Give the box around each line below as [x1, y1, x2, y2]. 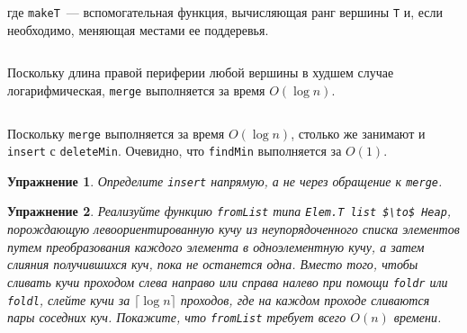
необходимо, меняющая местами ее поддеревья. [7, 20, 269, 39]
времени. [393, 308, 442, 327]
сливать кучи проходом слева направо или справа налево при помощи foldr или [7, 272, 448, 291]
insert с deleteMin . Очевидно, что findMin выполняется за [7, 141, 342, 160]
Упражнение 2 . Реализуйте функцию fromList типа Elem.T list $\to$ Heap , [7, 202, 452, 220]
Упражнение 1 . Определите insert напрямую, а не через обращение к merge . [7, 171, 443, 190]
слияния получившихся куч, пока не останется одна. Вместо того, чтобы [7, 255, 418, 274]
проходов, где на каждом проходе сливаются [180, 290, 430, 309]
